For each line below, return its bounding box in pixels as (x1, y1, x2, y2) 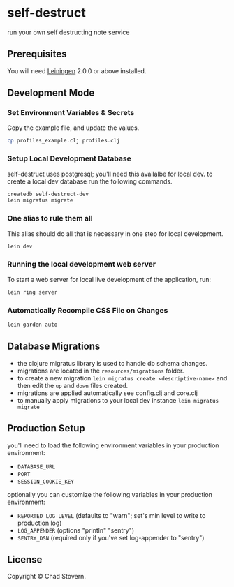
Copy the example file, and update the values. (7, 124, 140, 132)
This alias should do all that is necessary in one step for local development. (7, 229, 224, 238)
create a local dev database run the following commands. (7, 177, 173, 186)
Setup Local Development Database (7, 154, 131, 163)
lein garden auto (7, 321, 58, 328)
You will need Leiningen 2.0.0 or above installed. (7, 66, 147, 75)
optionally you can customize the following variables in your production (7, 490, 213, 498)
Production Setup (7, 422, 85, 434)
